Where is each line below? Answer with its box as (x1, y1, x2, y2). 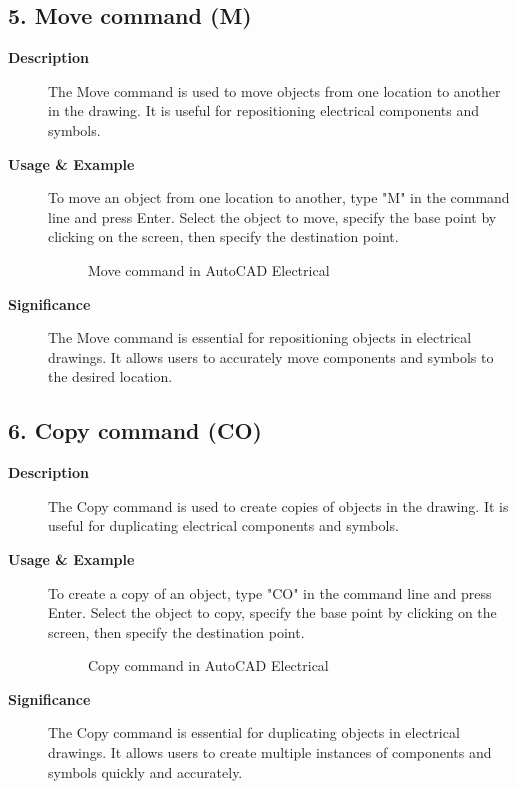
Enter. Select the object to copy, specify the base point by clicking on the (48, 602, 497, 623)
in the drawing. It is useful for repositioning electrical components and (48, 100, 479, 121)
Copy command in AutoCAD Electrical (88, 655, 329, 676)
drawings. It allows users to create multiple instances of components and (48, 742, 492, 763)
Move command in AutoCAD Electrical (88, 259, 330, 280)
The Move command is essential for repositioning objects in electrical (48, 327, 472, 348)
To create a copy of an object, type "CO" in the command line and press (48, 582, 492, 603)
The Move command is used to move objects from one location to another (48, 80, 501, 101)
